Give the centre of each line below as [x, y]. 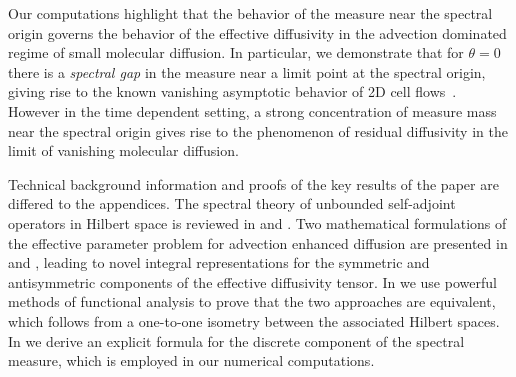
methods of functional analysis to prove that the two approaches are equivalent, [252, 301]
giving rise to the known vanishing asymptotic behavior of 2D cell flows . [232, 91]
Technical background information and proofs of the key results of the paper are [253, 183]
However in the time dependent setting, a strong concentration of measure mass [252, 110]
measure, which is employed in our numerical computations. [191, 360]
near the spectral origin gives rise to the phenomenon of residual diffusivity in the [258, 130]
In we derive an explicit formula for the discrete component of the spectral [236, 340]
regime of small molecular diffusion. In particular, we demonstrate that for [236, 52]
